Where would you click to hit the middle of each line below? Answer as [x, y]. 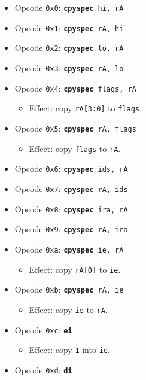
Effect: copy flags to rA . [75, 148]
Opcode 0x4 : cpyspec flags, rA [75, 88]
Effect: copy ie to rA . [68, 309]
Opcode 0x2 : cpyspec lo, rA [69, 48]
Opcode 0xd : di [43, 370]
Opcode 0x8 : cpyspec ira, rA [71, 209]
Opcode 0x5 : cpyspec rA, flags [75, 128]
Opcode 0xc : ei [43, 329]
